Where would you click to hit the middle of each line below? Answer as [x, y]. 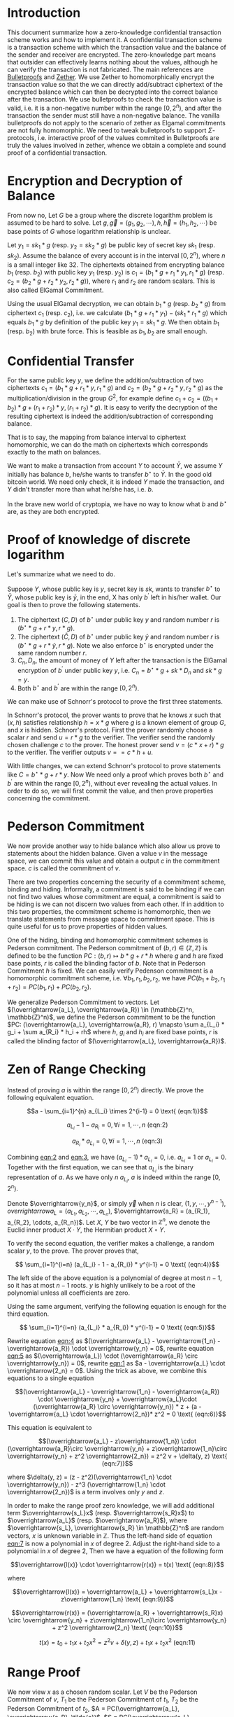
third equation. [28, 1314]
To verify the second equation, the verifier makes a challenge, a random [111, 1244]
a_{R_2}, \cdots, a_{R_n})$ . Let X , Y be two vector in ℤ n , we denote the [109, 1221]
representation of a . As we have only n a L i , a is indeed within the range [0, [114, 1179]
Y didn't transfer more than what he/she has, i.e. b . [80, 489]
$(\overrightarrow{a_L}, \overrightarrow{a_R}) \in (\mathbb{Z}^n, [101, 1010]
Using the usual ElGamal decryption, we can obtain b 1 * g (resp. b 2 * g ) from [116, 305]
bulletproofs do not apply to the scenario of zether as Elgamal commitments [116, 123]
